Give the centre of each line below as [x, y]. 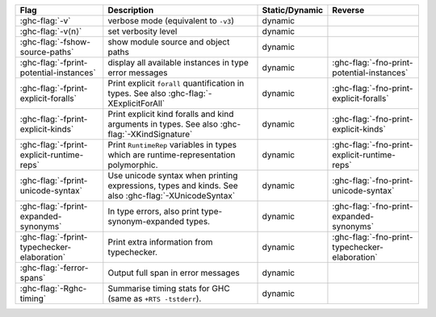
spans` [33, 278]
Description [131, 10]
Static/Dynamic [292, 10]
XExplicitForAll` [136, 103]
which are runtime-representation [172, 155]
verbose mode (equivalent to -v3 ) [171, 21]
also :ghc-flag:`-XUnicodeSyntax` [172, 196]
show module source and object [169, 42]
